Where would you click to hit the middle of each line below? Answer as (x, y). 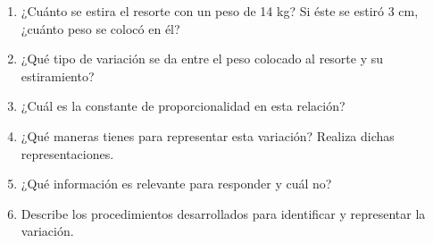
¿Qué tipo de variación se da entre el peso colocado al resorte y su (202, 59)
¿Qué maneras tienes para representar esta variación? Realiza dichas (208, 135)
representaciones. (67, 153)
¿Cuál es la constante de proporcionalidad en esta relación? (183, 106)
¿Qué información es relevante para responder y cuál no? (176, 184)
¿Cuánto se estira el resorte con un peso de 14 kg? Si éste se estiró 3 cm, (220, 11)
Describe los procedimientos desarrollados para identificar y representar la (223, 213)
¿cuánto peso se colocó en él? (100, 28)
